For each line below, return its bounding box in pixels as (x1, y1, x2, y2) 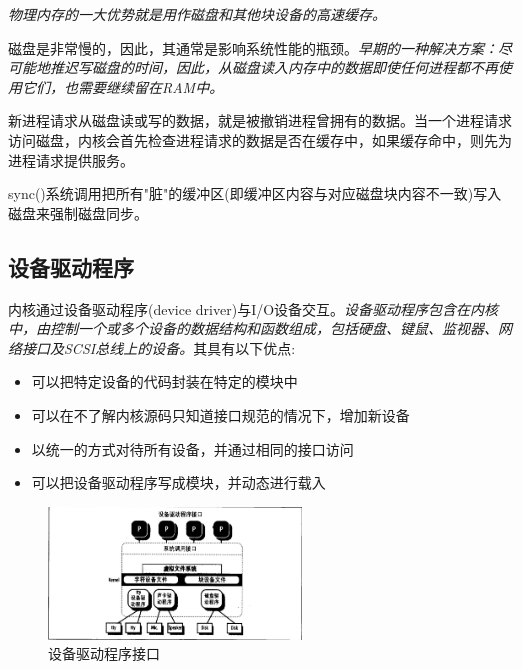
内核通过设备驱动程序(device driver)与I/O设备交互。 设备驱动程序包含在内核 (8, 298, 499, 319)
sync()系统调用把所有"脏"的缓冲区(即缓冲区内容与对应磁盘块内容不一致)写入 (8, 183, 502, 204)
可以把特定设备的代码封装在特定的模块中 (31, 371, 298, 392)
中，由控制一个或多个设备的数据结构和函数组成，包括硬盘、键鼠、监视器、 (8, 318, 498, 339)
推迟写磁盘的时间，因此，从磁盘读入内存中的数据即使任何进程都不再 (49, 57, 498, 78)
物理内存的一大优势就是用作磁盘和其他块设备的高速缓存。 (8, 4, 386, 24)
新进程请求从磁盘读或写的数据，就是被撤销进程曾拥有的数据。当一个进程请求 (8, 110, 512, 131)
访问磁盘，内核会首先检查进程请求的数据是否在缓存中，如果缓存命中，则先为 (8, 129, 512, 150)
